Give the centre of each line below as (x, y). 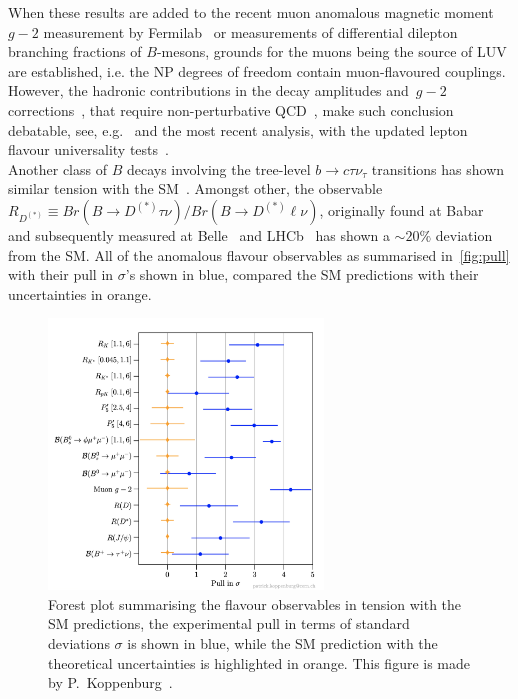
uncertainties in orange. (80, 293)
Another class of (57, 168)
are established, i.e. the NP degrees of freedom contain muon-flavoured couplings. (257, 70)
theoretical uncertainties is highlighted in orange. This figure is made (259, 662)
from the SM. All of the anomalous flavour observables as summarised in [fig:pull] (259, 254)
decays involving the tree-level (218, 168)
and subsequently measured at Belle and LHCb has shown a (199, 234)
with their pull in (61, 274)
